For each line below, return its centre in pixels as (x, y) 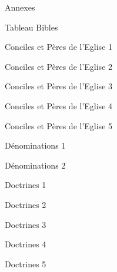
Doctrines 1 (26, 185)
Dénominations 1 (35, 145)
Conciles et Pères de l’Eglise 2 (59, 66)
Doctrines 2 (26, 204)
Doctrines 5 (26, 263)
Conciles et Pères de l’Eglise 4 (59, 105)
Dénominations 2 (35, 165)
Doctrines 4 (26, 244)
